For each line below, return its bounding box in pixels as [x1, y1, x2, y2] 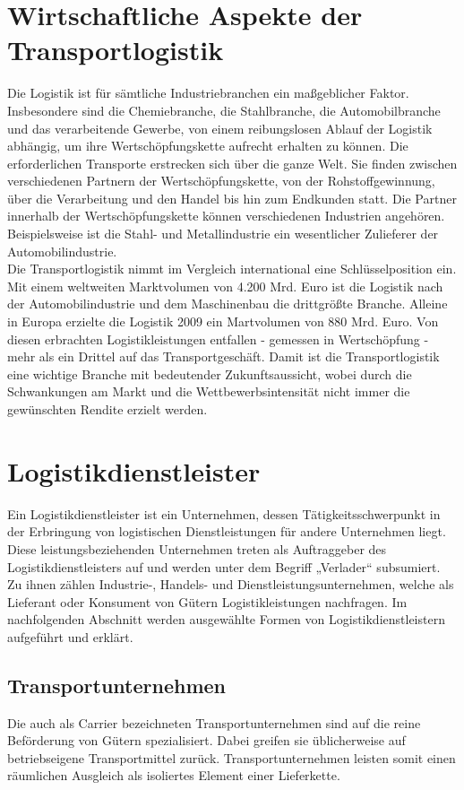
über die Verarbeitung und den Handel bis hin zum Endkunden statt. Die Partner [7, 188, 457, 207]
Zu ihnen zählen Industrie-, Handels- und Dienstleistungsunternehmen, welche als [7, 575, 454, 594]
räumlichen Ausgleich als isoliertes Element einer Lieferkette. [7, 766, 340, 785]
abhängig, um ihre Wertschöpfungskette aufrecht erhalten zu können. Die [7, 136, 408, 155]
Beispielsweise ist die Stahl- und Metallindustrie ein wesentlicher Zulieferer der [7, 224, 439, 243]
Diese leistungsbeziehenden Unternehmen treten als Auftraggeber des [7, 539, 387, 558]
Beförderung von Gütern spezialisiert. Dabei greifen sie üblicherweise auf [7, 731, 406, 750]
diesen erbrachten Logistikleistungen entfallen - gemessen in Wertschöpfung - [7, 329, 429, 348]
